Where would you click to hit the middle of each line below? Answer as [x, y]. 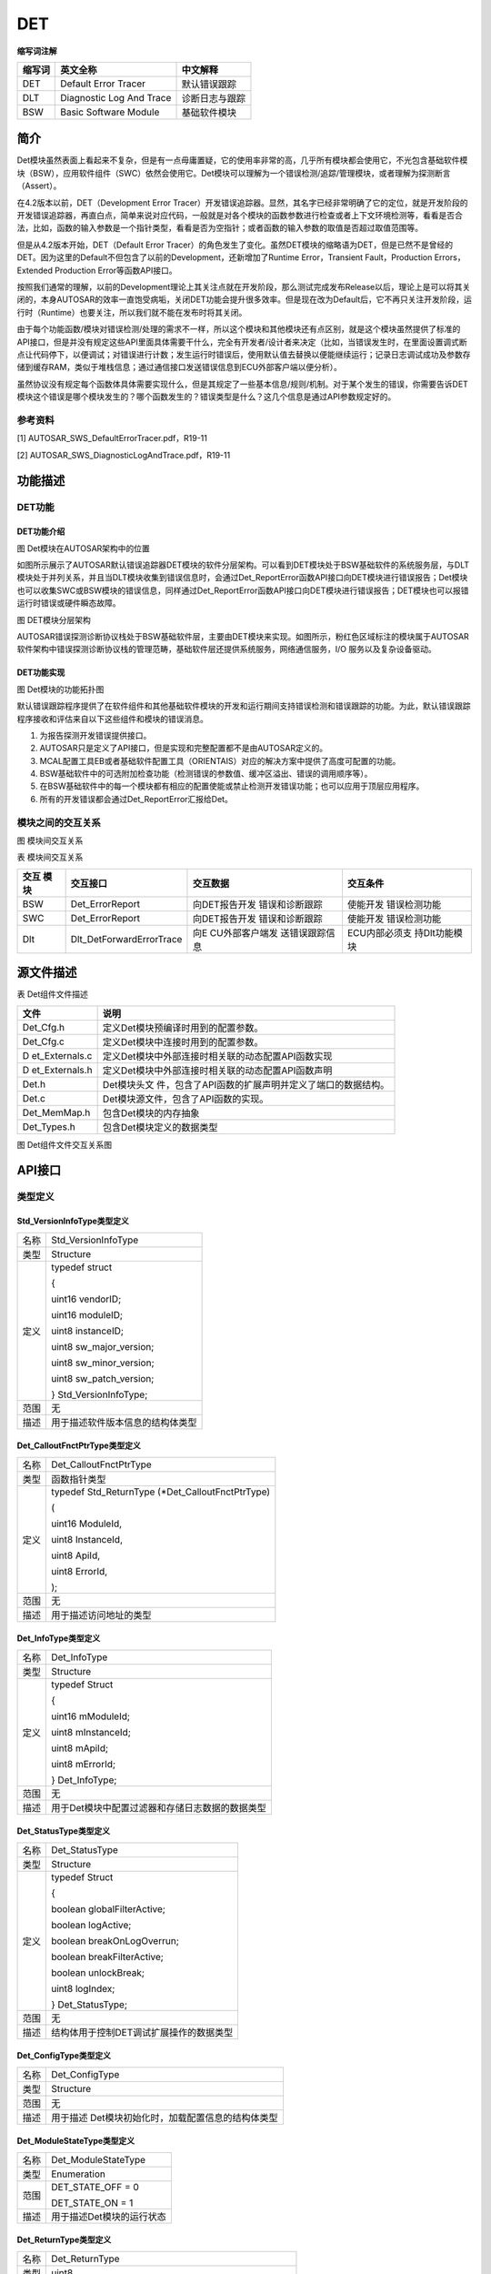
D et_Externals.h [57, 1070]
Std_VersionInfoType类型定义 [73, 1221]
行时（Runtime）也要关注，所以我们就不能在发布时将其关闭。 [132, 312]
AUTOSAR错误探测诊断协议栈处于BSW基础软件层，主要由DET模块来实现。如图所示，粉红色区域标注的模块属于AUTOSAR [243, 636]
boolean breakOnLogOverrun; [115, 1940]
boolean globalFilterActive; [108, 1908]
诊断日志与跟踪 [213, 98]
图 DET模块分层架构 [54, 619]
